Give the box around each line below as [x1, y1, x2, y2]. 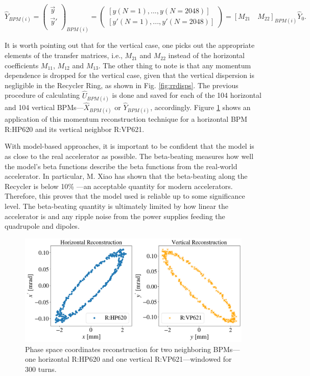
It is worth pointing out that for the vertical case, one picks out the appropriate [5, 40, 255, 50]
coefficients [5, 60, 39, 70]
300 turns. [25, 363, 57, 374]
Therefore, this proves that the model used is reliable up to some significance [5, 191, 245, 201]
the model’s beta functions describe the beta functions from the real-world [5, 160, 237, 171]
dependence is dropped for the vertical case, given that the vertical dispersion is [5, 70, 255, 80]
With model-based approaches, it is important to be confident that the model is [5, 141, 254, 151]
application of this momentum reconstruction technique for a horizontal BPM [5, 114, 248, 124]
